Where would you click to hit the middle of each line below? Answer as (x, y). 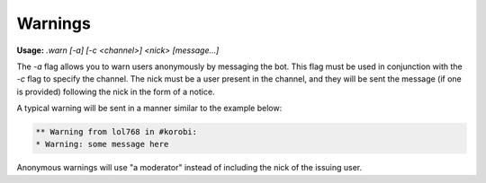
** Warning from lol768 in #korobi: (117, 132)
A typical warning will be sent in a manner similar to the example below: (149, 109)
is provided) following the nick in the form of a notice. (116, 91)
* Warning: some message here (102, 144)
